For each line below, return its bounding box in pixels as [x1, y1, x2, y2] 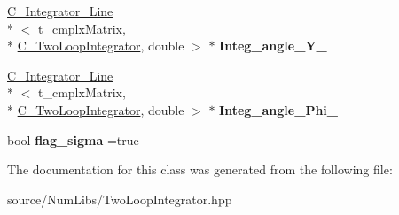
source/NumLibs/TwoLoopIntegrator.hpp [7, 189, 232, 208]
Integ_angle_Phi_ [219, 100, 338, 119]
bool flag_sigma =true [7, 130, 139, 149]
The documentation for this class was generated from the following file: [7, 160, 393, 179]
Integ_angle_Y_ [219, 36, 327, 55]
